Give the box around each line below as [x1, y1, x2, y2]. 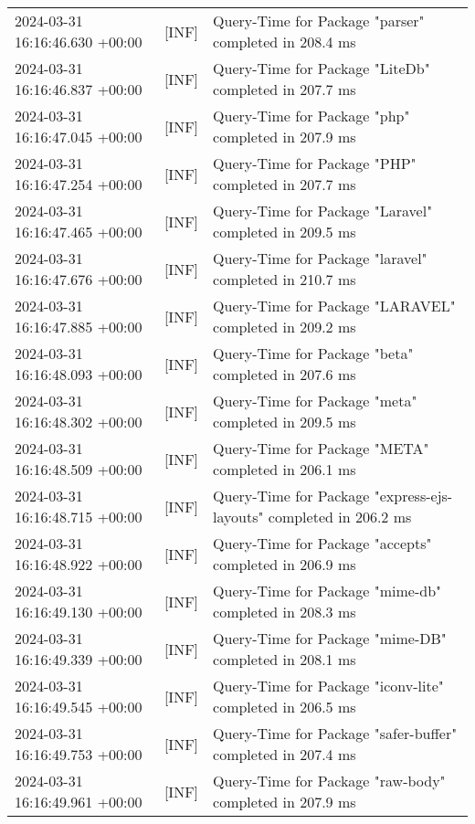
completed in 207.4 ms [213, 744, 356, 765]
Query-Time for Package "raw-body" [213, 770, 446, 791]
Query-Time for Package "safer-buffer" [213, 723, 458, 744]
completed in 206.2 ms [268, 506, 412, 527]
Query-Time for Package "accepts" [213, 533, 432, 554]
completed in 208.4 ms [213, 31, 356, 52]
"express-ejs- [374, 485, 453, 506]
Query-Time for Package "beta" [213, 343, 414, 364]
